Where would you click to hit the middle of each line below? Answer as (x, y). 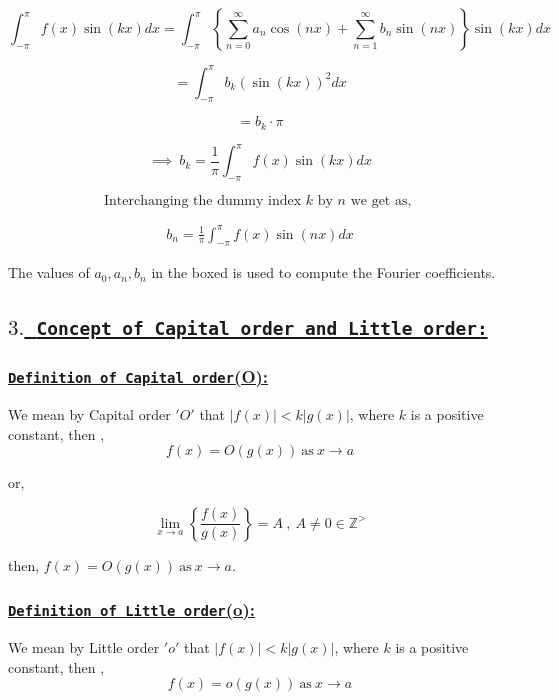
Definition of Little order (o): (131, 609)
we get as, (381, 201)
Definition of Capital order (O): (138, 376)
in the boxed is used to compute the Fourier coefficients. (323, 272)
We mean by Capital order (89, 414)
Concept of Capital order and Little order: (262, 329)
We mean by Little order (84, 647)
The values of (49, 272)
